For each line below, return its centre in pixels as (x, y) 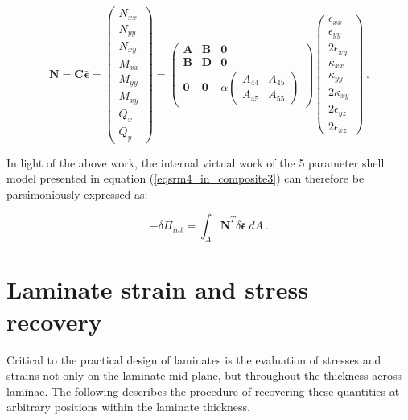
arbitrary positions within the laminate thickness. (129, 407)
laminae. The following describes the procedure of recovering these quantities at (203, 391)
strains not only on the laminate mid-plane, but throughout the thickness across (204, 375)
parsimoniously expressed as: (77, 194)
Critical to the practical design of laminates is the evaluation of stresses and (194, 359)
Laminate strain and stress (157, 289)
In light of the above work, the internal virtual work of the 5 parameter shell (196, 162)
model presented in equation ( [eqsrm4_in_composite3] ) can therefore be (185, 178)
